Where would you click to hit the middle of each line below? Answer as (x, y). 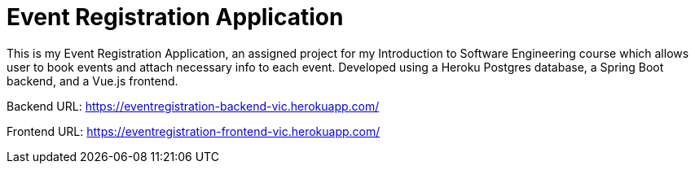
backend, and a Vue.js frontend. (92, 81)
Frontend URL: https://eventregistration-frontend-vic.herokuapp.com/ (194, 131)
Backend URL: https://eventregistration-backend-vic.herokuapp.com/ (193, 106)
